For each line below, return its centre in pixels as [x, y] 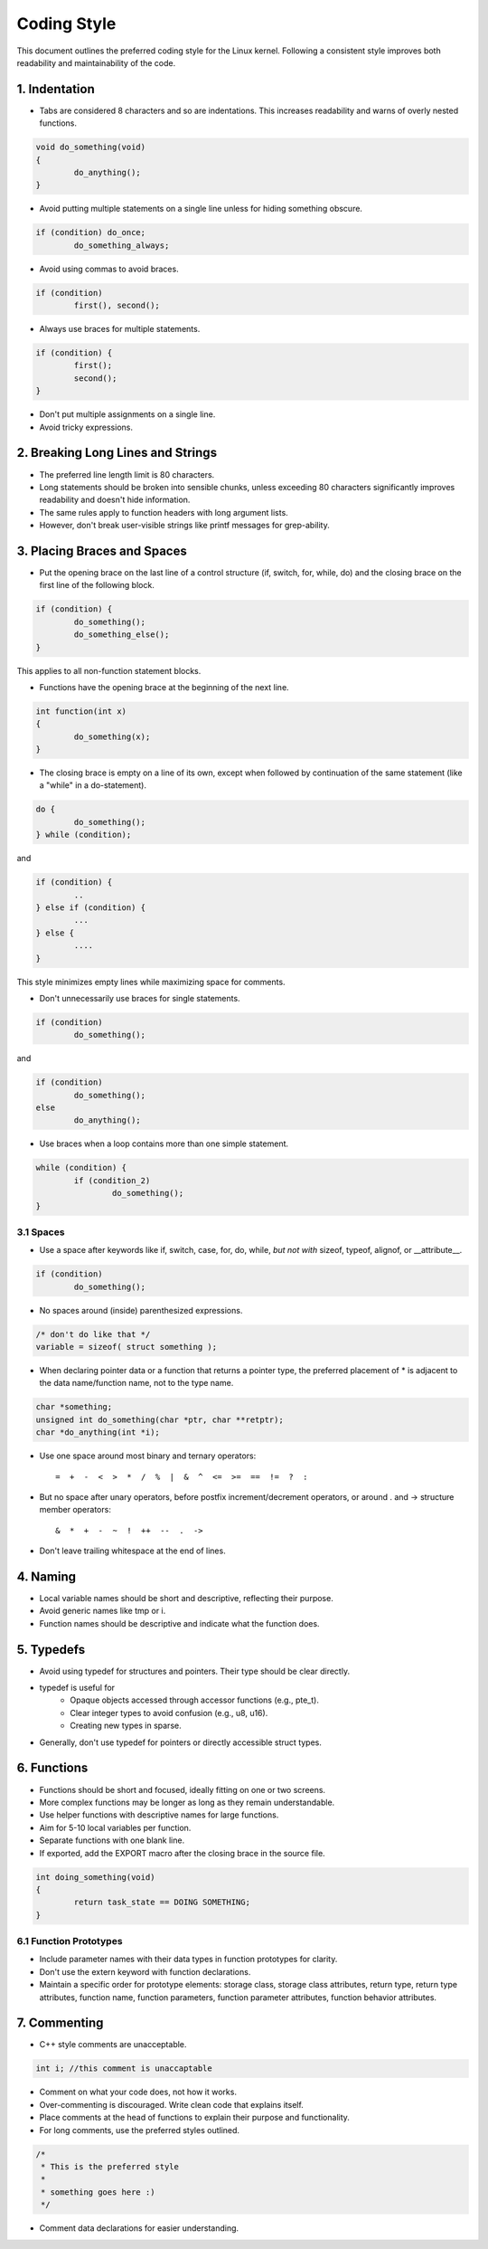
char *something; [74, 1407]
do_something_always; [122, 245]
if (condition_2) [112, 1180]
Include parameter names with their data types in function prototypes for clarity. [188, 1960]
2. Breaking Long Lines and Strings [117, 453]
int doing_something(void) [95, 1877]
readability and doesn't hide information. [115, 500]
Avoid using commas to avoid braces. [109, 269]
